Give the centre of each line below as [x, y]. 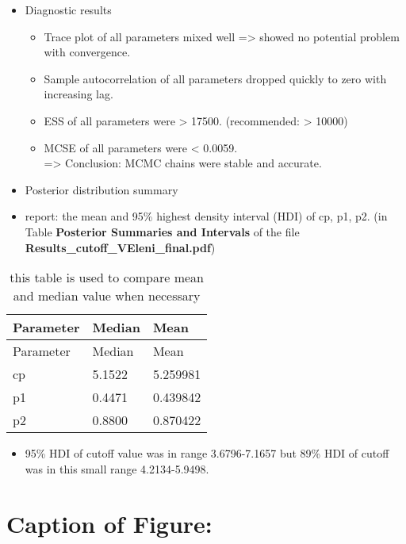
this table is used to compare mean [107, 278]
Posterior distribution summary [101, 189]
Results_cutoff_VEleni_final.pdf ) [120, 247]
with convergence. [87, 52]
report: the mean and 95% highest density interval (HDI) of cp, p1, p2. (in [206, 216]
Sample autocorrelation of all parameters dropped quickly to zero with [215, 78]
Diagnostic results [68, 10]
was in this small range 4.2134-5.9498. [117, 468]
